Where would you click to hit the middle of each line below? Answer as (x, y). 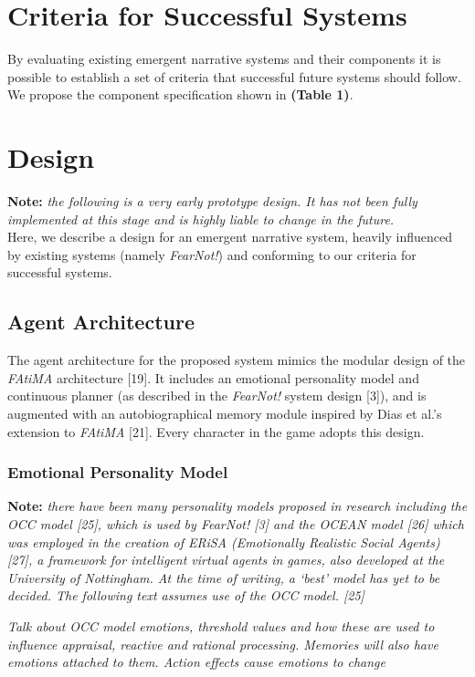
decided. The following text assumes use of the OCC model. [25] (186, 595)
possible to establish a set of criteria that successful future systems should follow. (234, 76)
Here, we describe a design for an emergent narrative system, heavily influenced (230, 237)
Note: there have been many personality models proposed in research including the (237, 506)
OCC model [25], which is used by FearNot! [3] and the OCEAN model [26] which (236, 523)
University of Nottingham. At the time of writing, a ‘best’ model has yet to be (224, 577)
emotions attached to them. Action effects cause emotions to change (196, 662)
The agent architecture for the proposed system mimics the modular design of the (237, 360)
